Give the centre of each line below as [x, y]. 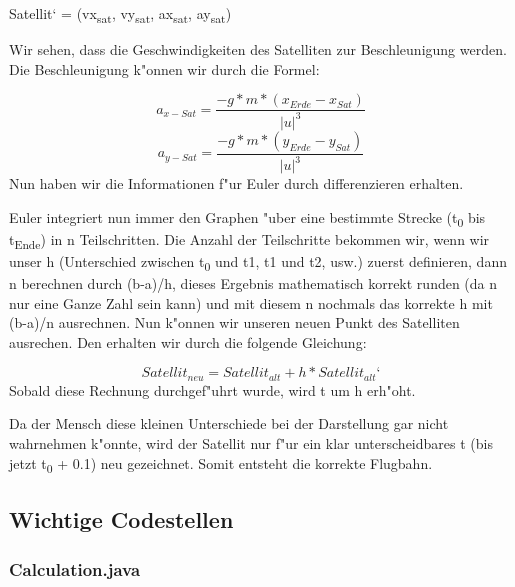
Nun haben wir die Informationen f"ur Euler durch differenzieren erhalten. [236, 183]
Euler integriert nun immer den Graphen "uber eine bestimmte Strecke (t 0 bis [247, 218]
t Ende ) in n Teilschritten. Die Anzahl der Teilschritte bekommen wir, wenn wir [249, 240]
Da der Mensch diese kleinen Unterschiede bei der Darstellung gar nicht [229, 423]
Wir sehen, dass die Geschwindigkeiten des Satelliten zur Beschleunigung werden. [258, 49]
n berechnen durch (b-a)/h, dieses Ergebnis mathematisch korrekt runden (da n [253, 283]
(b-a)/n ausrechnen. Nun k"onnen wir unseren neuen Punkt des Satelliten [234, 322]
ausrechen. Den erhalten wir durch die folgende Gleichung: [188, 341]
